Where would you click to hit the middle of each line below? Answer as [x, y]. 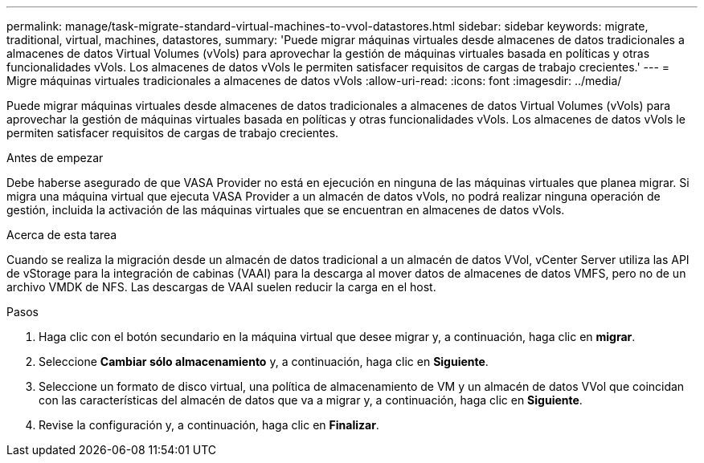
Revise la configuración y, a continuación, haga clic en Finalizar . [209, 425]
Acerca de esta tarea [62, 235]
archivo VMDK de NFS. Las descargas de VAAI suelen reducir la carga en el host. [221, 287]
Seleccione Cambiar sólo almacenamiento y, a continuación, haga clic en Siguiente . [264, 361]
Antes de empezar [55, 158]
